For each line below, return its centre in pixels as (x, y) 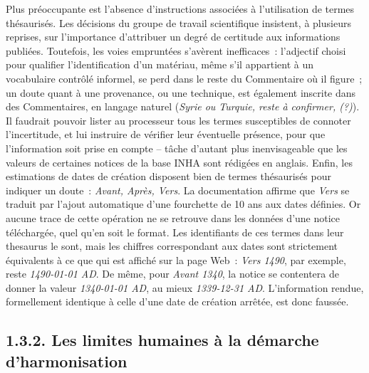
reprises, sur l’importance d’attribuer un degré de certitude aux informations (173, 37)
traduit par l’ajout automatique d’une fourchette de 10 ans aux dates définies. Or (183, 204)
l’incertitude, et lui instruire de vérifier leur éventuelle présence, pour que (166, 134)
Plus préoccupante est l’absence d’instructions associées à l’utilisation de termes (180, 9)
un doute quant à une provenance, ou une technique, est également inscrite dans (181, 92)
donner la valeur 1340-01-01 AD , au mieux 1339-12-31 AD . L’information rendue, (185, 287)
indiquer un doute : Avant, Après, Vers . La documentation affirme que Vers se (178, 190)
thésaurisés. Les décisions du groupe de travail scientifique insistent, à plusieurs (178, 22)
